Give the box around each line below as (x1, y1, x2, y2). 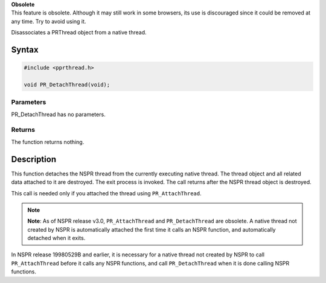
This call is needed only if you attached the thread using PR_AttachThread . (11, 189, 202, 197)
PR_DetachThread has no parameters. (11, 111, 106, 118)
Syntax (11, 44, 39, 54)
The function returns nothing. (11, 138, 85, 145)
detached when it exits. (27, 235, 86, 242)
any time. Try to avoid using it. (11, 18, 86, 25)
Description (11, 154, 57, 164)
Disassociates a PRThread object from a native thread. (11, 29, 147, 36)
